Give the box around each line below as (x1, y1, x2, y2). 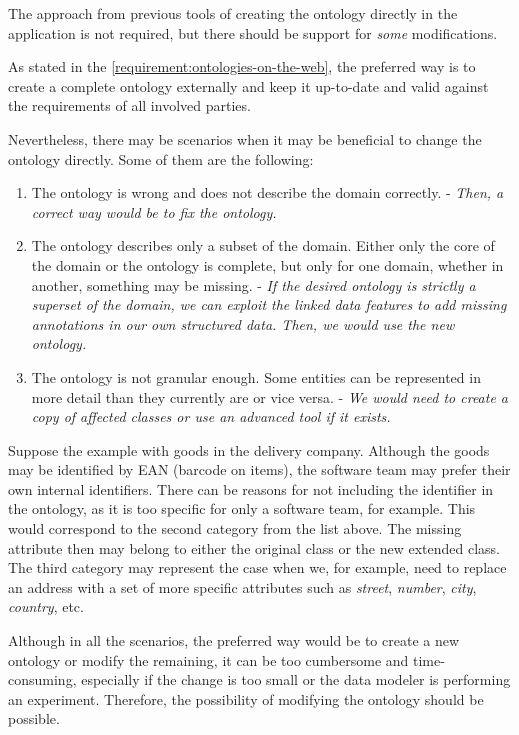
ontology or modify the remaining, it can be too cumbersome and (8, 649, 409, 670)
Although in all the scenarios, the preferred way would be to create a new (8, 630, 460, 651)
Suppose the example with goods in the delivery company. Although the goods (8, 439, 490, 460)
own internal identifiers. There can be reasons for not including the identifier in (8, 478, 494, 499)
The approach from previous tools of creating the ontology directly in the (8, 3, 458, 23)
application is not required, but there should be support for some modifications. (8, 22, 498, 43)
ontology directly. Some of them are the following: (8, 148, 314, 169)
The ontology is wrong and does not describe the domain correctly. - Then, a (31, 182, 504, 203)
